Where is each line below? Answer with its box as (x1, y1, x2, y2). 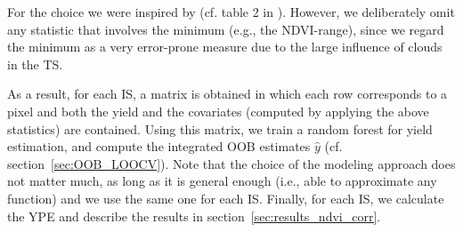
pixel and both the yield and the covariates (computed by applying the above (7, 101, 429, 120)
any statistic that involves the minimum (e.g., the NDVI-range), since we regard (7, 20, 444, 38)
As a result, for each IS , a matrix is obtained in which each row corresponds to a (7, 84, 448, 103)
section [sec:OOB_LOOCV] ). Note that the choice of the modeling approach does (7, 154, 456, 172)
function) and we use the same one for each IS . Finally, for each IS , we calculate (7, 188, 444, 207)
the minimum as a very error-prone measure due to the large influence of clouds (7, 37, 443, 56)
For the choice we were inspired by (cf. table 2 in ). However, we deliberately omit (7, 3, 455, 20)
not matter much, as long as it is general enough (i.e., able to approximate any (7, 172, 437, 190)
